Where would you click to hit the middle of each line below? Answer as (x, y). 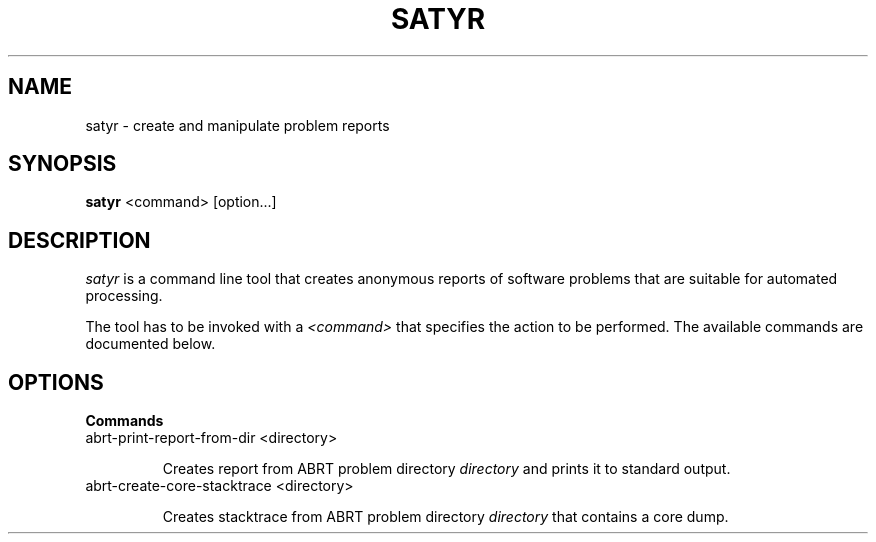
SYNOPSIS (62, 164)
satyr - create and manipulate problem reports (237, 125)
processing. (124, 296)
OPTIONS (56, 382)
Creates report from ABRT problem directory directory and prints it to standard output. (446, 469)
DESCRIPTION (79, 240)
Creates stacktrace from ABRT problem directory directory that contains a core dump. (445, 517)
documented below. (150, 344)
